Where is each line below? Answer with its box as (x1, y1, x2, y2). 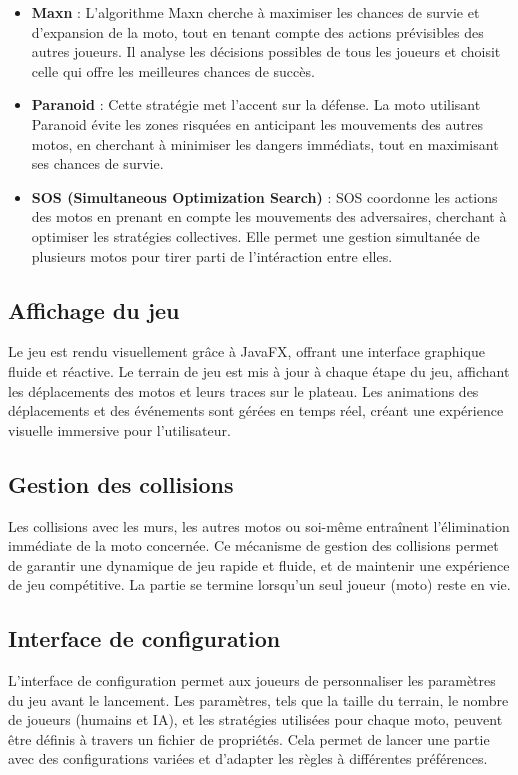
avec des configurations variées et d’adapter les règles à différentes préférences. (8, 748, 488, 769)
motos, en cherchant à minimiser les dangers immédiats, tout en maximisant (31, 133, 499, 154)
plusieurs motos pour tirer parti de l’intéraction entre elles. (31, 245, 393, 266)
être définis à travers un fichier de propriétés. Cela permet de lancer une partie (8, 728, 490, 749)
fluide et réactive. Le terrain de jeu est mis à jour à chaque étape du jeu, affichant (8, 360, 510, 381)
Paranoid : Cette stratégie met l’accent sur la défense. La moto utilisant (31, 94, 481, 115)
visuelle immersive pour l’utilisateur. (8, 419, 231, 440)
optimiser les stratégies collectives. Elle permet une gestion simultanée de (31, 225, 480, 246)
